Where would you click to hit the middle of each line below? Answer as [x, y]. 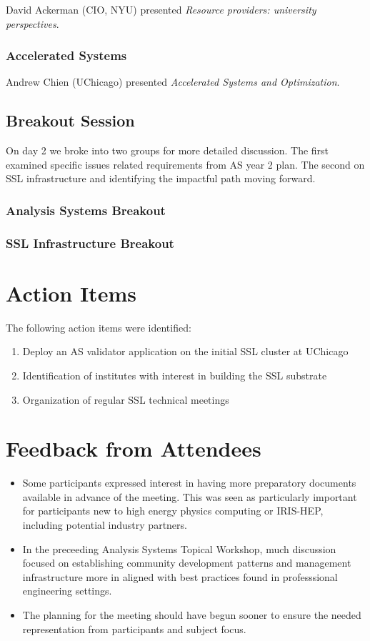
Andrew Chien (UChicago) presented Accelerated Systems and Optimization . [173, 82]
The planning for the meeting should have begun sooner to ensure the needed [192, 615]
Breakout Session [70, 120]
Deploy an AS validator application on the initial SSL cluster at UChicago [185, 351]
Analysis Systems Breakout [86, 210]
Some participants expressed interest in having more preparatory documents [189, 483]
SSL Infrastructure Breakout [90, 243]
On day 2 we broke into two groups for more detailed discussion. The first [167, 150]
